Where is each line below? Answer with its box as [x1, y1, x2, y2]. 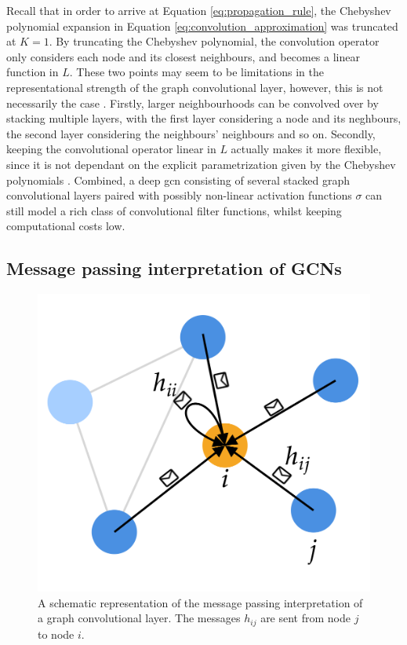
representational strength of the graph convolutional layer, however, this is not [6, 79, 383, 95]
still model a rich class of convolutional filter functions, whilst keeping [6, 202, 342, 218]
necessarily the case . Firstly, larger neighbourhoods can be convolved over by [6, 94, 379, 111]
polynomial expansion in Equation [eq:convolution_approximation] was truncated [6, 17, 398, 34]
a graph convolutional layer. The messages [38, 610, 241, 626]
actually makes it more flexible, [231, 141, 382, 157]
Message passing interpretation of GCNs [6, 256, 342, 280]
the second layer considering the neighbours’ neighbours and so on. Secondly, [6, 125, 376, 141]
